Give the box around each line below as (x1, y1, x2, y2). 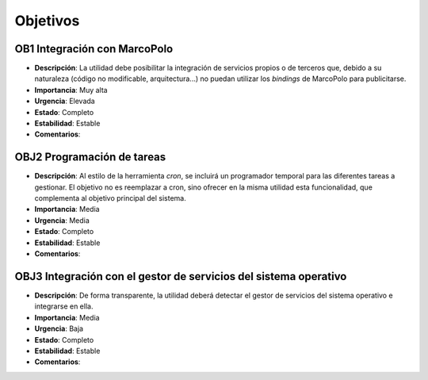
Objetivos (14, 12, 80, 29)
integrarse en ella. (34, 301, 94, 311)
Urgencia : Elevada (34, 96, 95, 106)
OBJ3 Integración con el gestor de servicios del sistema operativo (14, 270, 347, 283)
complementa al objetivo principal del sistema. (34, 194, 186, 203)
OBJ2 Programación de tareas (14, 151, 166, 164)
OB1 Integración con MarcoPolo (14, 42, 174, 56)
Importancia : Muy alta (34, 85, 108, 94)
